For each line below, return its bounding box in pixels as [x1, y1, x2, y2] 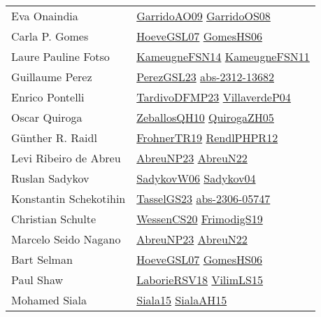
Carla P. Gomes [11, 28, 89, 44]
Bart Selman [11, 251, 73, 267]
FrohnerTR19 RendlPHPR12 [136, 129, 278, 146]
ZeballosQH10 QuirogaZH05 [136, 109, 274, 125]
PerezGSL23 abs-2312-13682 [136, 69, 274, 85]
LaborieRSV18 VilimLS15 [136, 272, 263, 288]
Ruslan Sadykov [11, 170, 90, 186]
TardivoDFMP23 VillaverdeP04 [136, 89, 291, 105]
